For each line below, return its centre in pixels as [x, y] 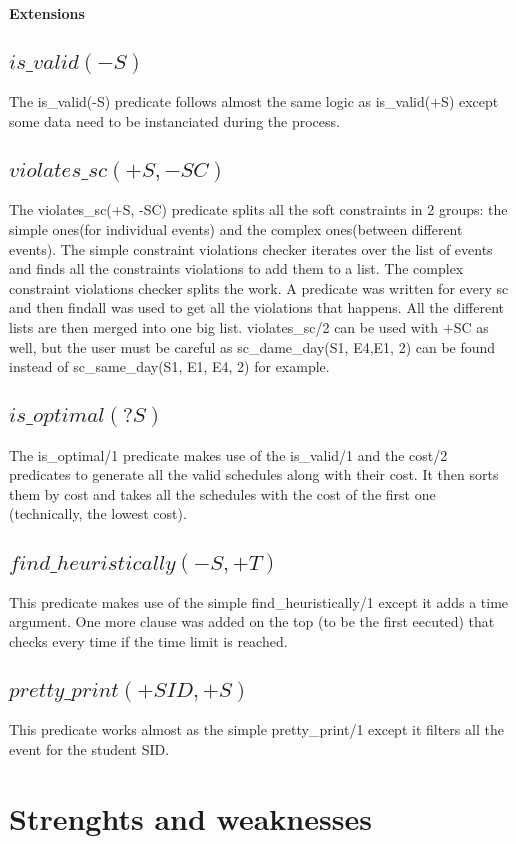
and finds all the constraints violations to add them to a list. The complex [236, 268]
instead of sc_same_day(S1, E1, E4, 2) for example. [169, 366]
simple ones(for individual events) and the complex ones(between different [236, 229]
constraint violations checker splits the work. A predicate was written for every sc [259, 287]
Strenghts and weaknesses [190, 817]
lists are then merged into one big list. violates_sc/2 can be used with [224, 326]
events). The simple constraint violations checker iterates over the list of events [251, 248]
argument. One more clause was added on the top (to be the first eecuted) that [252, 621]
